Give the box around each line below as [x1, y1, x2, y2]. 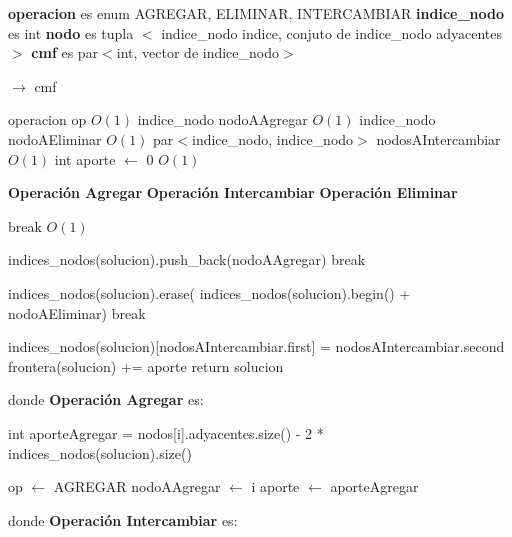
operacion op [8, 109, 87, 130]
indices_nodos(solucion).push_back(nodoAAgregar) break [8, 249, 366, 270]
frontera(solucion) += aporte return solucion [8, 355, 284, 376]
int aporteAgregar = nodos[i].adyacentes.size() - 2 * [8, 422, 324, 443]
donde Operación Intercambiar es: [8, 509, 238, 530]
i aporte [251, 476, 300, 497]
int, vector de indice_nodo [116, 42, 280, 63]
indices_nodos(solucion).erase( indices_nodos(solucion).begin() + [8, 282, 411, 303]
